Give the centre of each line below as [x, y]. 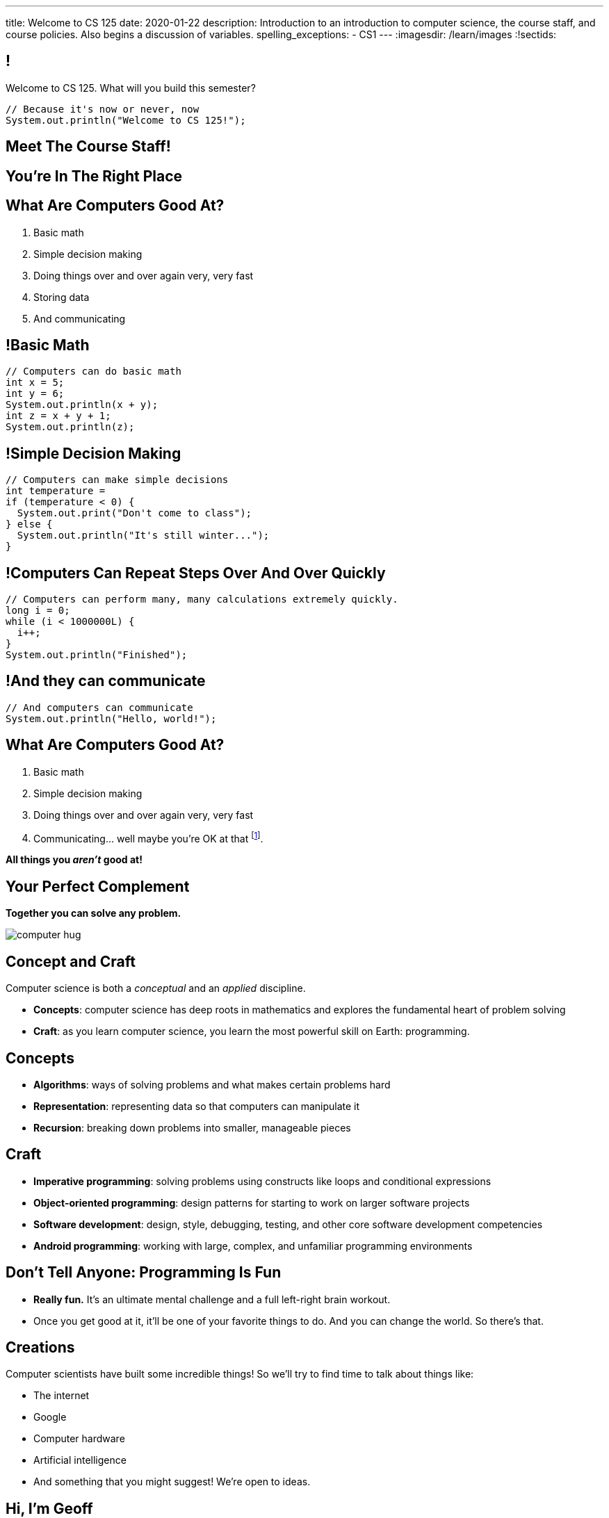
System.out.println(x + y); [82, 405]
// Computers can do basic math [94, 372]
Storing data [62, 297]
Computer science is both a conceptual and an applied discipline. [156, 988]
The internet [62, 1396]
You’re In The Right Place [94, 176]
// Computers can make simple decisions [117, 480]
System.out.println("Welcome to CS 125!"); [126, 120]
